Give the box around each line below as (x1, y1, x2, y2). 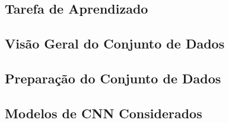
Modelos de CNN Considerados (5, 103, 202, 122)
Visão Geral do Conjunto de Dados (5, 34, 225, 53)
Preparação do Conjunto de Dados (5, 69, 221, 87)
